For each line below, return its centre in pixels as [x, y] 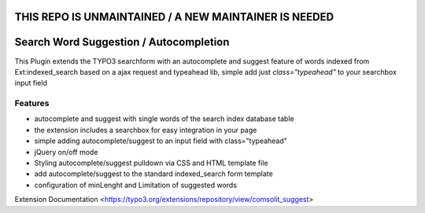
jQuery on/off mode [66, 152]
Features [32, 104]
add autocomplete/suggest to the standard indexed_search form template [153, 174]
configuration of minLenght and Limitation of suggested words [136, 185]
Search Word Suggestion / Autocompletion [122, 42]
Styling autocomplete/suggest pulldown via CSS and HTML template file [151, 163]
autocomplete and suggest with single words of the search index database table [164, 119]
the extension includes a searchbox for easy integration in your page [146, 130]
